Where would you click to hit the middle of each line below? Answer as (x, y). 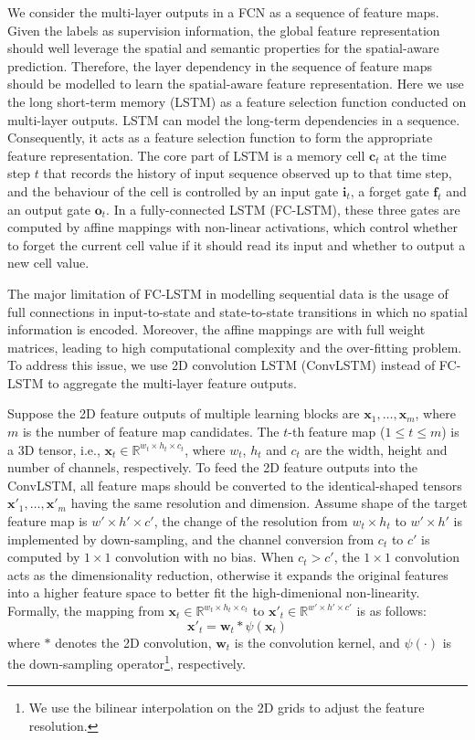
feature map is (47, 521)
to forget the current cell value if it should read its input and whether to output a (237, 244)
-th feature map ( (337, 432)
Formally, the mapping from (86, 610)
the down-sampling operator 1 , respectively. (127, 662)
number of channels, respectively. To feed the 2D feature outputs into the (212, 467)
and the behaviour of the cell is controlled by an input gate (173, 190)
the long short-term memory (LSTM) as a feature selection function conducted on (237, 101)
